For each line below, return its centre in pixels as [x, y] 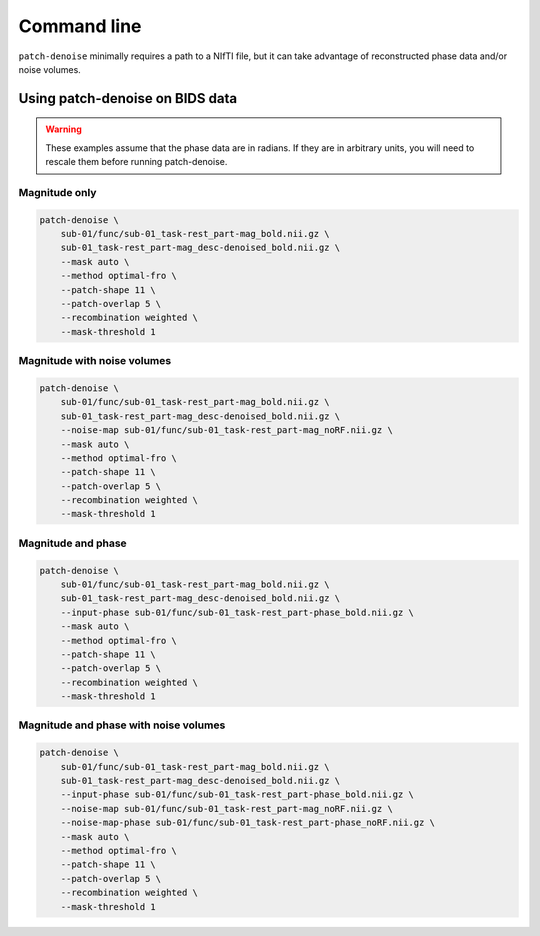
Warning [63, 129]
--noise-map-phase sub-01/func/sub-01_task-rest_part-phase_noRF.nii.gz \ [247, 823]
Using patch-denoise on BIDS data [128, 98]
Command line [80, 26]
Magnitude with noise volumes [95, 361]
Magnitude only [57, 192]
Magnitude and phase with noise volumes [122, 725]
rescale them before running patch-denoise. [136, 162]
